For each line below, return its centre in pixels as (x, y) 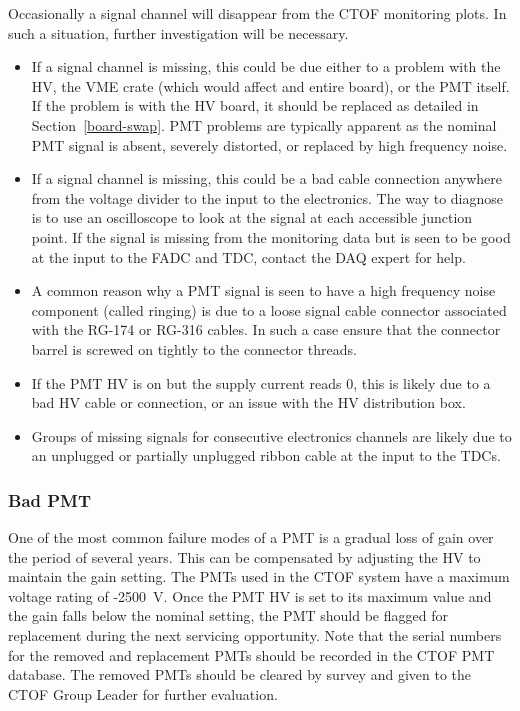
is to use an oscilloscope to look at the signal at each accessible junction (252, 217)
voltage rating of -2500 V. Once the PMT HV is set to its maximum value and (250, 595)
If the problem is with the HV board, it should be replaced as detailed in (255, 105)
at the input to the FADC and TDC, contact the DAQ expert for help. (248, 256)
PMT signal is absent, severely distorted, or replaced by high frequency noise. (269, 144)
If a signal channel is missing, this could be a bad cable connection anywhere (266, 178)
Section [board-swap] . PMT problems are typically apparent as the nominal (264, 124)
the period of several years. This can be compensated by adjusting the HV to (244, 556)
